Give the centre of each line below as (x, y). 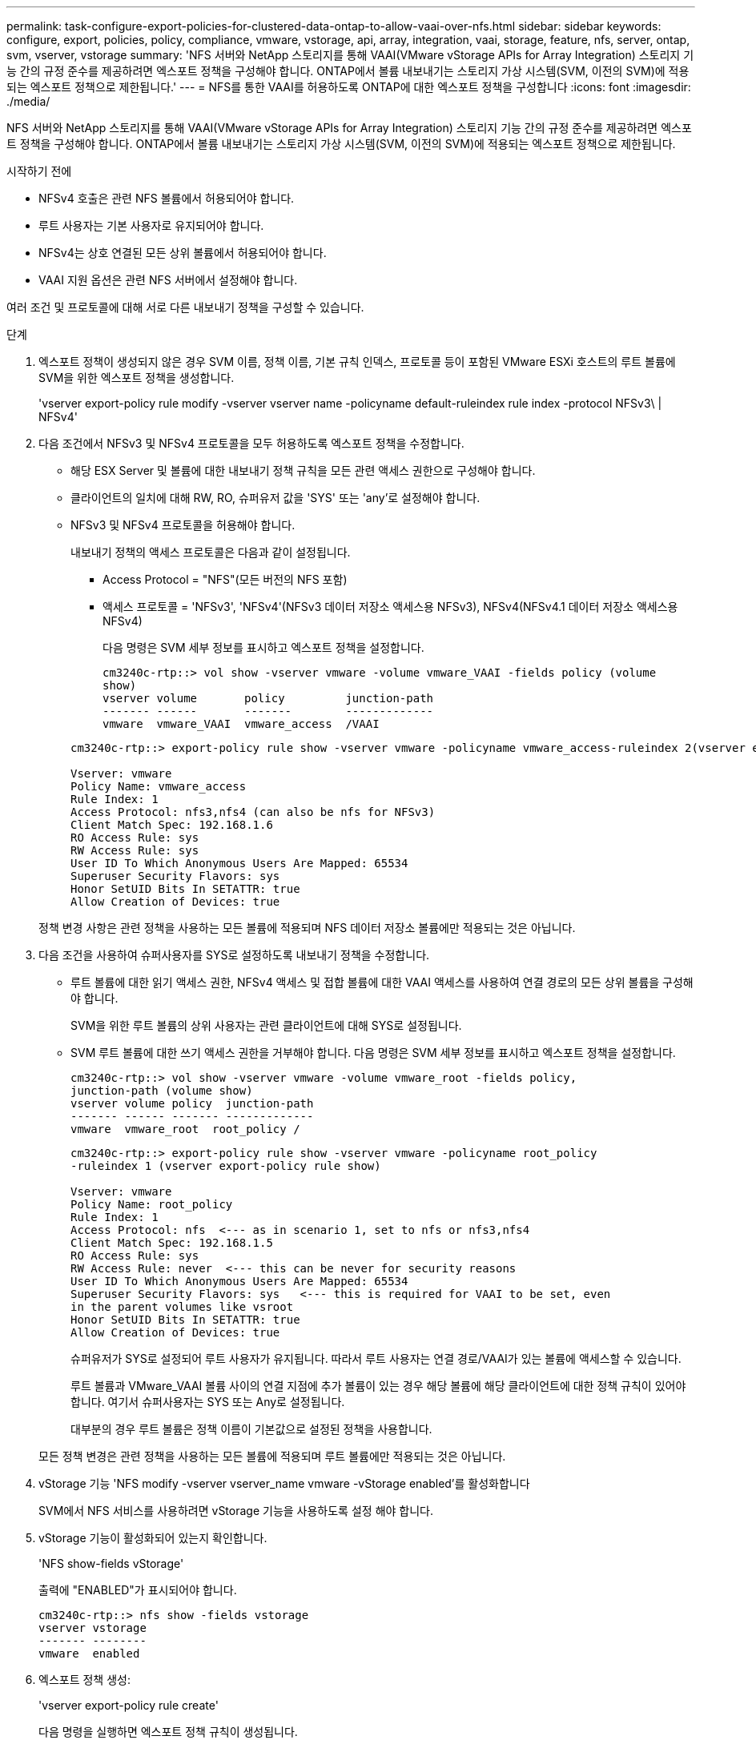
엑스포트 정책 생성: (84, 1680)
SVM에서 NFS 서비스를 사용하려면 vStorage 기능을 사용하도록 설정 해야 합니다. (236, 1511)
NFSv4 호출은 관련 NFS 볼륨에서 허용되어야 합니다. (167, 198)
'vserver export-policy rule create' (129, 1705)
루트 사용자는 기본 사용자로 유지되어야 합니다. (151, 225)
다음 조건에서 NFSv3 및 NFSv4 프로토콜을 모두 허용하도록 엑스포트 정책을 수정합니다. (251, 443)
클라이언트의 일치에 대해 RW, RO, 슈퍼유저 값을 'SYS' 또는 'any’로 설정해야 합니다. (275, 498)
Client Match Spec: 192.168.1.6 (172, 825)
